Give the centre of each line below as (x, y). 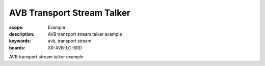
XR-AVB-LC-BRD (65, 48)
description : (22, 34)
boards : (17, 48)
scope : (16, 27)
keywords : (20, 41)
